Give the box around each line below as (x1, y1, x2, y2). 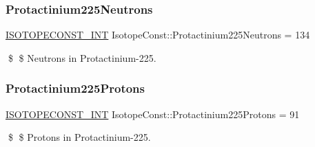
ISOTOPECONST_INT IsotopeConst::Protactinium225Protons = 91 (6, 106, 300, 121)
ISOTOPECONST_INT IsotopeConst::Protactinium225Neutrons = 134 (6, 27, 310, 42)
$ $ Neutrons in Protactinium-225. (8, 50, 156, 65)
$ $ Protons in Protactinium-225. (8, 130, 151, 144)
